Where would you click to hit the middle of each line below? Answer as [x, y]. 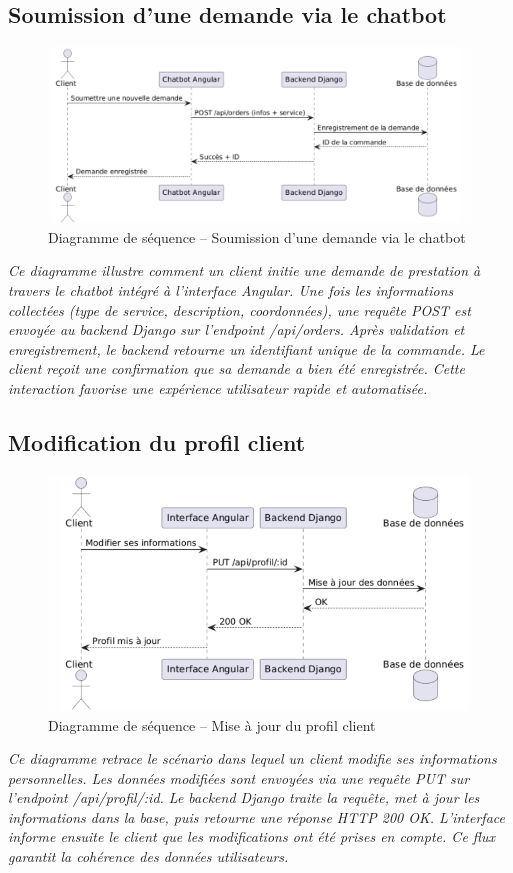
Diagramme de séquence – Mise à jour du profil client [212, 724]
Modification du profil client [157, 441]
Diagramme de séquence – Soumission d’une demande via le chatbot [257, 236]
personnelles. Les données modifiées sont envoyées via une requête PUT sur [239, 777]
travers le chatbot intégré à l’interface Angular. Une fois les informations [231, 289]
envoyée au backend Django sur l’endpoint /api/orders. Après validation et [236, 329]
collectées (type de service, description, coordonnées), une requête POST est [239, 309]
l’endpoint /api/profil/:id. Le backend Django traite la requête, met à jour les [244, 797]
